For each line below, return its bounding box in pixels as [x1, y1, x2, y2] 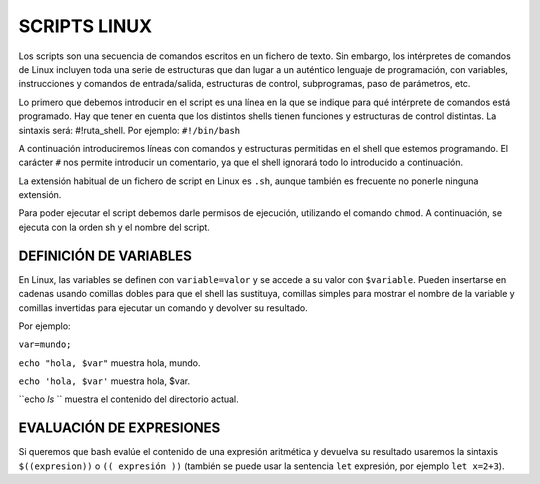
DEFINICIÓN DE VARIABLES [18, 247, 192, 264]
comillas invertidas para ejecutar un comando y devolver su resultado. [18, 301, 309, 314]
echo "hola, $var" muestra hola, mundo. [18, 356, 201, 369]
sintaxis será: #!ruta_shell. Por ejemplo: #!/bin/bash [18, 124, 240, 136]
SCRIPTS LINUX [18, 15, 153, 37]
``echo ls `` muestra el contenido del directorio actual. [18, 393, 239, 405]
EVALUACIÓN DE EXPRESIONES [18, 420, 221, 437]
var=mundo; [18, 339, 72, 350]
